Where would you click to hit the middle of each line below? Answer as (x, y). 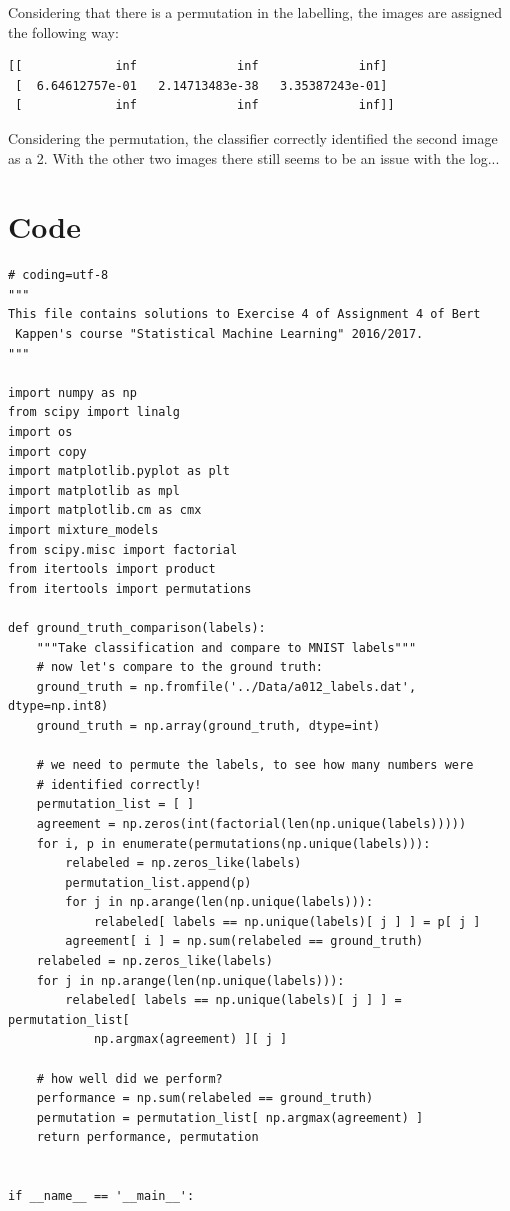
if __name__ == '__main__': (101, 1196)
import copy (47, 451)
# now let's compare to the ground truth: (179, 667)
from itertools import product (112, 569)
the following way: (63, 31)
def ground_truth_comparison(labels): (137, 627)
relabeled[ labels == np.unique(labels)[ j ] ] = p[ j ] (287, 921)
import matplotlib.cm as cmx (105, 510)
